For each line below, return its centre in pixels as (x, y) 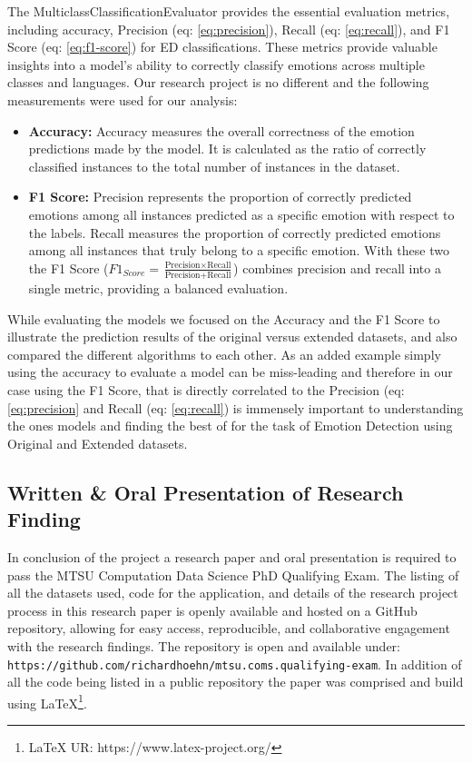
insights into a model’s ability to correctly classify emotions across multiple (216, 64)
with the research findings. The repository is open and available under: (204, 645)
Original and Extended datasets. (98, 443)
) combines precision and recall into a (337, 268)
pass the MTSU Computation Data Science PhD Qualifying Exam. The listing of (233, 575)
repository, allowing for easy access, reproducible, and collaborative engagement (229, 628)
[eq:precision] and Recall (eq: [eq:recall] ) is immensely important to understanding (236, 407)
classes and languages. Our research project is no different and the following (218, 82)
